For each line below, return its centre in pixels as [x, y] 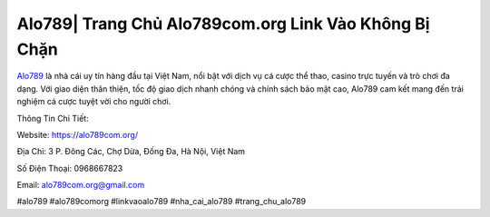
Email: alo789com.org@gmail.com [81, 185]
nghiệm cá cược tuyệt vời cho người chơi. [94, 102]
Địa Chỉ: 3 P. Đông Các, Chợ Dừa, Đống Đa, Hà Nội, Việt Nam [131, 152]
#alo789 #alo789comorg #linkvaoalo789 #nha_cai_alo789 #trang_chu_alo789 [162, 202]
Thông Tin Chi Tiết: [53, 118]
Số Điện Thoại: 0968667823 [70, 168]
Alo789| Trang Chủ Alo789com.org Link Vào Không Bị [223, 24]
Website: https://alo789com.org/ [78, 134]
